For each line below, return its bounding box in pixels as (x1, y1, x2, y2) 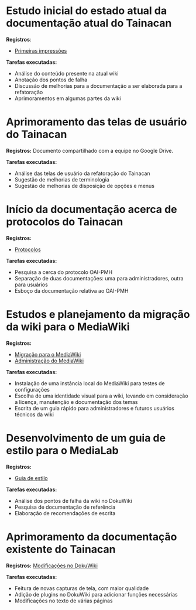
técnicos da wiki (14, 411, 54, 418)
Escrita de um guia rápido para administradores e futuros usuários (14, 405, 174, 412)
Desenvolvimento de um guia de (6, 431, 166, 444)
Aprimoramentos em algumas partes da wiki (14, 95, 121, 102)
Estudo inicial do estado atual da (6, 4, 167, 18)
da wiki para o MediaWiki (6, 320, 130, 333)
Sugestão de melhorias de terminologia (14, 176, 109, 183)
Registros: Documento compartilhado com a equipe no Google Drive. (6, 147, 174, 154)
